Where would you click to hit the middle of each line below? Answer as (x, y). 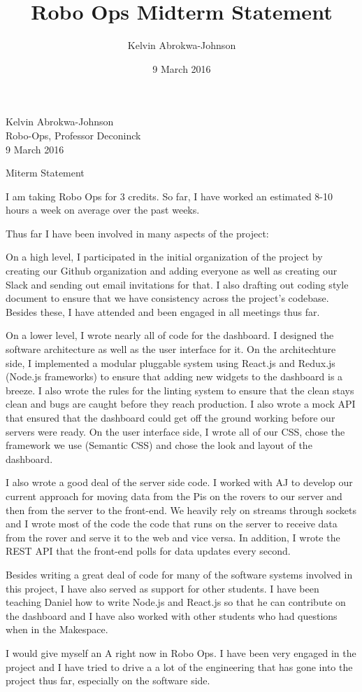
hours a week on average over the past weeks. (103, 210)
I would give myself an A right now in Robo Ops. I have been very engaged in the (181, 652)
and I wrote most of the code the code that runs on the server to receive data (172, 524)
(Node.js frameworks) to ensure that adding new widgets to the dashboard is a (174, 376)
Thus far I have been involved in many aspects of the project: (137, 233)
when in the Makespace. (57, 629)
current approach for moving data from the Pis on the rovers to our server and (174, 496)
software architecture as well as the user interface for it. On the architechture (171, 349)
